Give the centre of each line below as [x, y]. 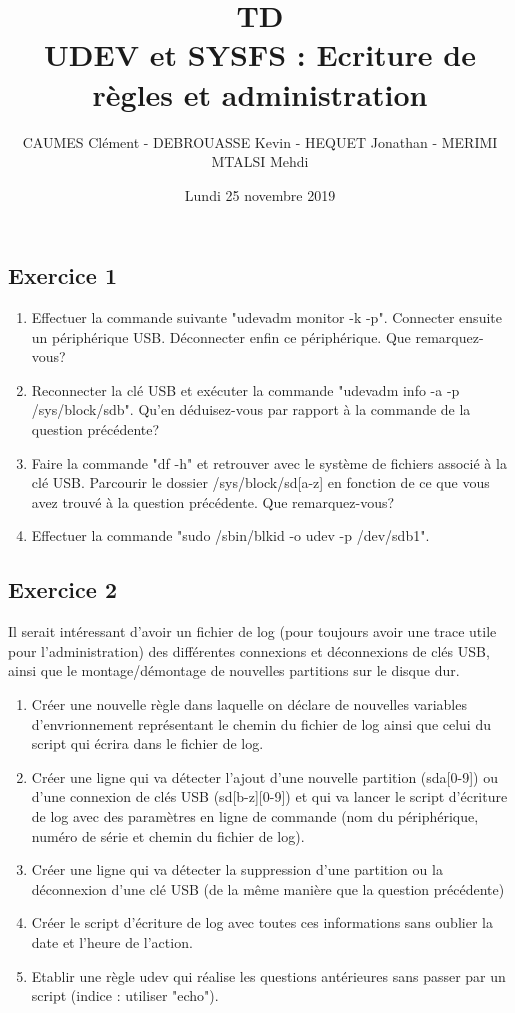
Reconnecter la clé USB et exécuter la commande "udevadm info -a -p [245, 389]
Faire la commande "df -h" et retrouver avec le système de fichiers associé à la [269, 462]
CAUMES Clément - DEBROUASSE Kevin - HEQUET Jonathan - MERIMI [260, 141]
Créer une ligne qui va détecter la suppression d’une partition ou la [237, 869]
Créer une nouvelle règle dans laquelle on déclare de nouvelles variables [249, 704]
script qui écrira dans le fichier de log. [147, 743]
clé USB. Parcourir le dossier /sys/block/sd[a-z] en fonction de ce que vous [260, 482]
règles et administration [260, 93]
